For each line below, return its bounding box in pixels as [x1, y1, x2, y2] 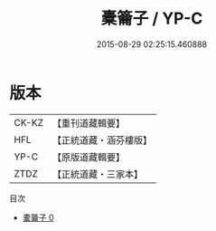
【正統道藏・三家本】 [52, 168, 143, 180]
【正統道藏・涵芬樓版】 [52, 133, 152, 146]
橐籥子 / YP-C [100, 8, 203, 29]
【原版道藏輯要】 [52, 150, 125, 163]
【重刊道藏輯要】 [52, 117, 125, 130]
